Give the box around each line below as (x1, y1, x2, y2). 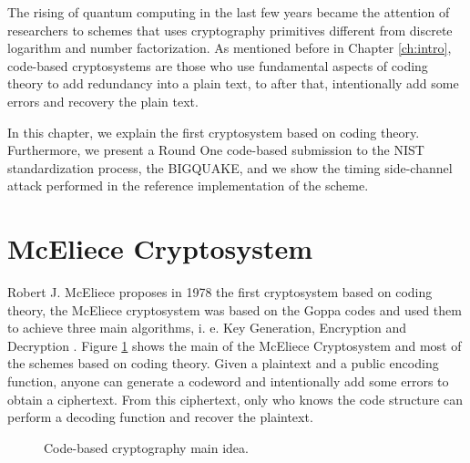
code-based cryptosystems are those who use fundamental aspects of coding (7, 56, 428, 75)
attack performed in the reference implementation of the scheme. (7, 176, 369, 195)
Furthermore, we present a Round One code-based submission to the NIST (7, 140, 424, 159)
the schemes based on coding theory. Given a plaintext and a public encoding (7, 354, 439, 373)
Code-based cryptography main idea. (44, 437, 249, 457)
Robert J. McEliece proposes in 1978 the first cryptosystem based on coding (7, 283, 433, 302)
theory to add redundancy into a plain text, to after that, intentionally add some (7, 74, 459, 93)
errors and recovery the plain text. (7, 91, 199, 110)
